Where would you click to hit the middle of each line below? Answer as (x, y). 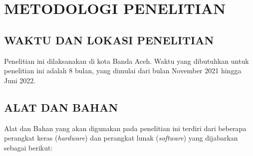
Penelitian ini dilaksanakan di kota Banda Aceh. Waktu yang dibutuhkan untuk (126, 61)
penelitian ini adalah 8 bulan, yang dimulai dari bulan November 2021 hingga (123, 71)
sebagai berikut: (28, 147)
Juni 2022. (20, 80)
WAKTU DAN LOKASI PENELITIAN (109, 40)
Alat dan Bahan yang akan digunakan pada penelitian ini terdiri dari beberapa (125, 128)
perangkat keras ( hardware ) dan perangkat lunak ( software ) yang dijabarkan (121, 138)
